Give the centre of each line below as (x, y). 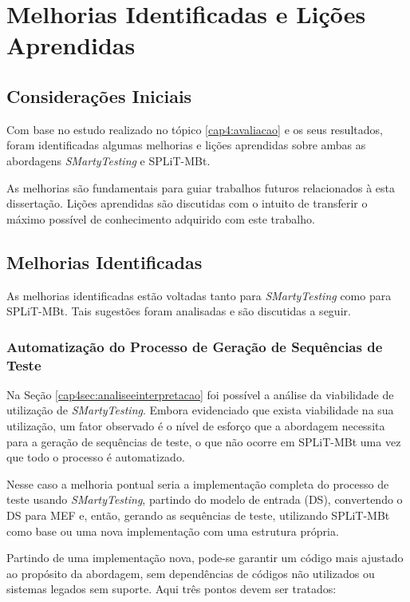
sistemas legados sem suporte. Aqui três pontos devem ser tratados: (171, 589)
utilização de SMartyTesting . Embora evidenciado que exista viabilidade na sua (200, 410)
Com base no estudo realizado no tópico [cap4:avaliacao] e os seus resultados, (195, 129)
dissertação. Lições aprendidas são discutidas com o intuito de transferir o (187, 203)
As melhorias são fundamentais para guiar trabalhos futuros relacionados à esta (201, 187)
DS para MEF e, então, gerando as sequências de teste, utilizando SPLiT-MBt (198, 515)
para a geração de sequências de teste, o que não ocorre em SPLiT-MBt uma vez (204, 441)
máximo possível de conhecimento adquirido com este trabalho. (161, 218)
